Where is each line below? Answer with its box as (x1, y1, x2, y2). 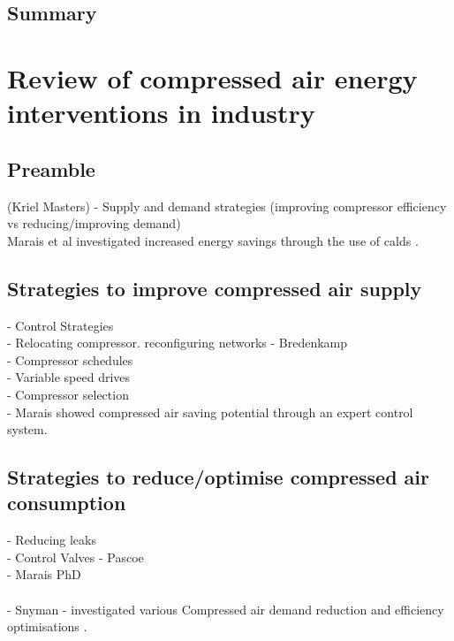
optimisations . (7, 617, 87, 636)
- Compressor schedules (7, 350, 133, 369)
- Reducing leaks (7, 530, 96, 549)
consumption (7, 489, 126, 516)
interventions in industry (7, 95, 315, 131)
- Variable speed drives (7, 368, 131, 386)
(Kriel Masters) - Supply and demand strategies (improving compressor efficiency (7, 196, 447, 215)
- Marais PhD (7, 565, 81, 584)
